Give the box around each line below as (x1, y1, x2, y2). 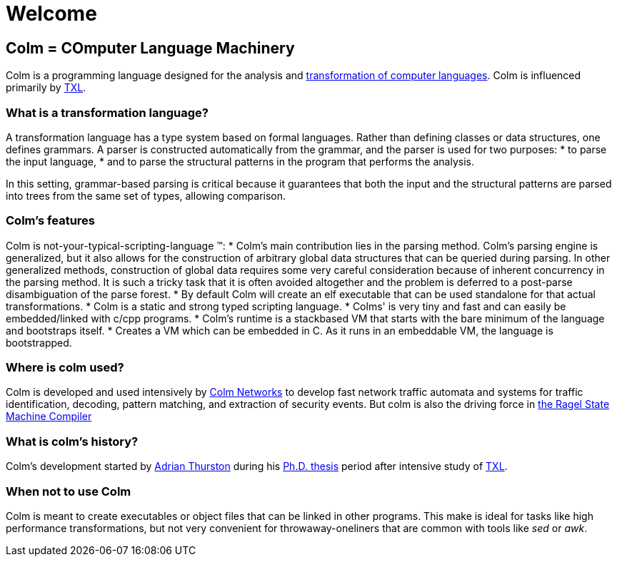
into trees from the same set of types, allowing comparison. (6, 189, 286, 202)
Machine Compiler (6, 410, 92, 423)
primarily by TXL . (6, 81, 86, 94)
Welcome (6, 1, 97, 26)
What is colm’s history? (6, 434, 139, 449)
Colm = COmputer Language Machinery (6, 39, 295, 57)
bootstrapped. (6, 336, 72, 349)
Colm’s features (6, 213, 95, 228)
